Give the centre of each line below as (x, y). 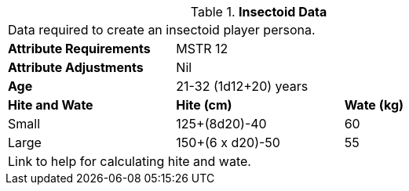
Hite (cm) (204, 105)
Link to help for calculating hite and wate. (130, 161)
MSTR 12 (202, 49)
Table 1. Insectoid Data (259, 12)
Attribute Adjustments (76, 67)
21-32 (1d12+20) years (242, 86)
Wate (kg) (374, 105)
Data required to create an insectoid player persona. (162, 30)
